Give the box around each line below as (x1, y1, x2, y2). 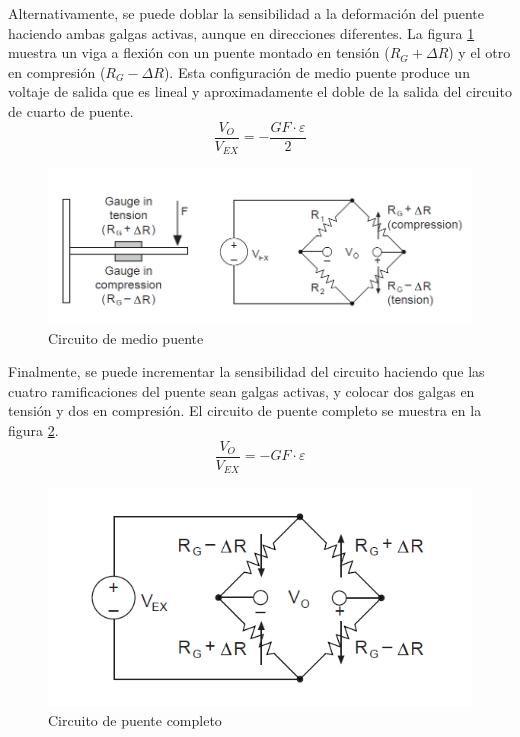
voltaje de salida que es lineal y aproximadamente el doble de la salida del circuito (8, 81, 512, 102)
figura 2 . (8, 420, 59, 441)
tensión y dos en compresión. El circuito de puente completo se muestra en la (8, 400, 482, 421)
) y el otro (448, 42, 511, 63)
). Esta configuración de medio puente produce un (163, 61, 470, 82)
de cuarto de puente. (8, 100, 134, 121)
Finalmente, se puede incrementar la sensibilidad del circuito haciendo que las (8, 361, 485, 382)
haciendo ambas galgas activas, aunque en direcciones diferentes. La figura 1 (8, 22, 475, 43)
